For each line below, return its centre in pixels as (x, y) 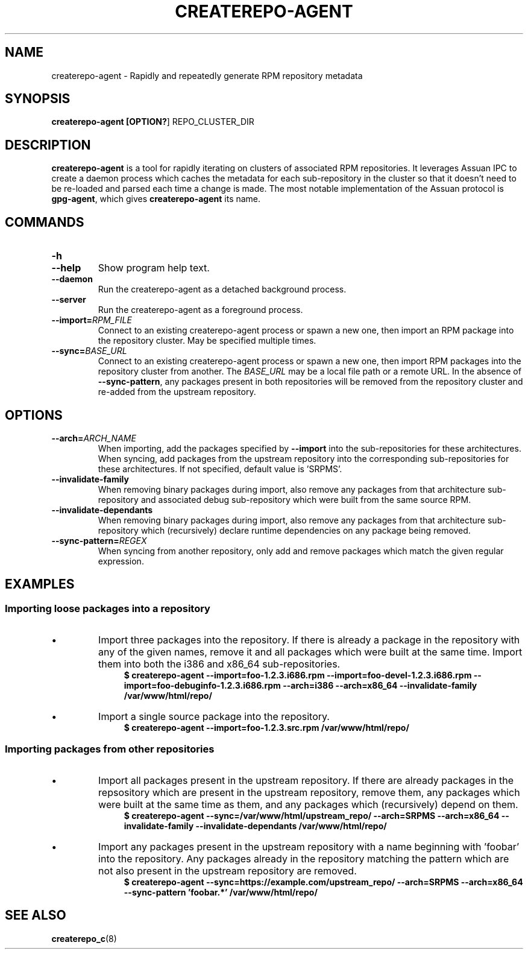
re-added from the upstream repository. (177, 392)
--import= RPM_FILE (92, 320)
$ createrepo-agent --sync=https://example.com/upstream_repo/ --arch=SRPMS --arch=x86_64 (323, 882)
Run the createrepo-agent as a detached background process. (222, 289)
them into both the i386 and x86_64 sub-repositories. (219, 664)
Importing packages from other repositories (110, 749)
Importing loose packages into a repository (108, 608)
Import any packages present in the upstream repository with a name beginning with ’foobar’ (309, 846)
